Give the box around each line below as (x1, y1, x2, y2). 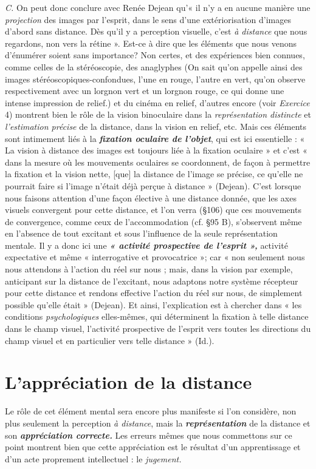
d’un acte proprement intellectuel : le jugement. (5, 452, 182, 465)
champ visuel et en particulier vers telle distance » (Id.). (5, 334, 215, 346)
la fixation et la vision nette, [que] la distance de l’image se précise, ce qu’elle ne (5, 167, 303, 180)
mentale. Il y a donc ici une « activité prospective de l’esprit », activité (5, 238, 288, 251)
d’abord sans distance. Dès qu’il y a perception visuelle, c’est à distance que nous (5, 25, 307, 38)
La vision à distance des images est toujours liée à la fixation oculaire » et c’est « (5, 144, 307, 157)
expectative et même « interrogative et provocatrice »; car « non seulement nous (5, 251, 305, 263)
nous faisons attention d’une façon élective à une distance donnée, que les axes (5, 191, 297, 204)
